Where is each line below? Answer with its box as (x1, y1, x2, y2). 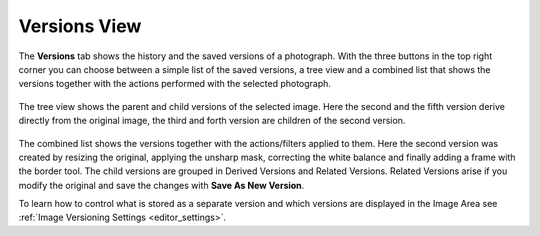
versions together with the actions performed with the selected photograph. (18, 78, 332, 90)
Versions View (18, 15, 142, 37)
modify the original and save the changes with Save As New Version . (18, 179, 305, 191)
